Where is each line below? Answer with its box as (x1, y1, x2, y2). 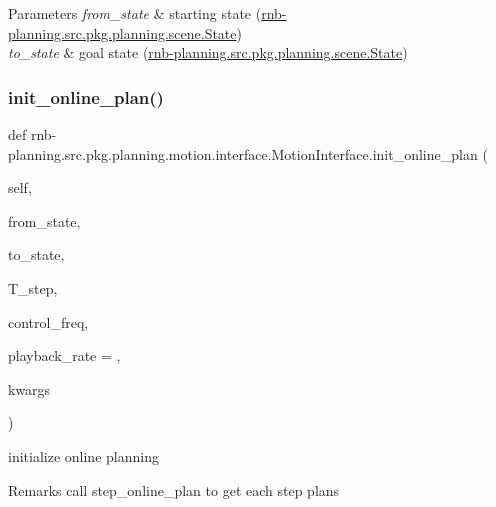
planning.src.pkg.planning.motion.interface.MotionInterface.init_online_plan (8, 143, 478, 164)
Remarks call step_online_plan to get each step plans (8, 479, 340, 500)
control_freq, (8, 311, 89, 332)
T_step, (8, 277, 58, 298)
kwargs (8, 378, 51, 399)
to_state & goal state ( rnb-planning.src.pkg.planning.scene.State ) (8, 42, 408, 63)
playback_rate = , (8, 345, 121, 366)
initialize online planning (8, 445, 159, 466)
